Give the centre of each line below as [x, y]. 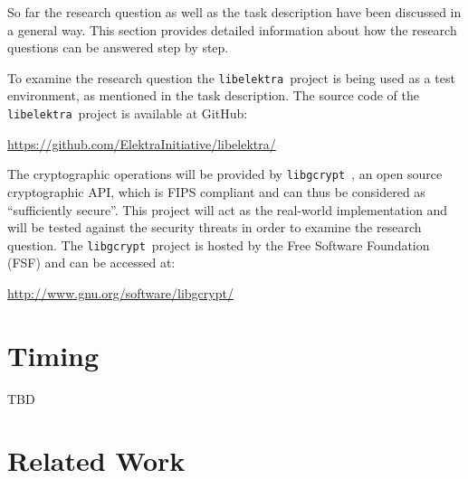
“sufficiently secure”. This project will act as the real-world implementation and [228, 209]
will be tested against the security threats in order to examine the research [215, 227]
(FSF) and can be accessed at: [91, 263]
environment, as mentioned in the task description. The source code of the [214, 95]
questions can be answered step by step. [118, 47]
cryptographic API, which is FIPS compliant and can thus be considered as [216, 191]
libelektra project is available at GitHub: [128, 113]
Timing [53, 355]
